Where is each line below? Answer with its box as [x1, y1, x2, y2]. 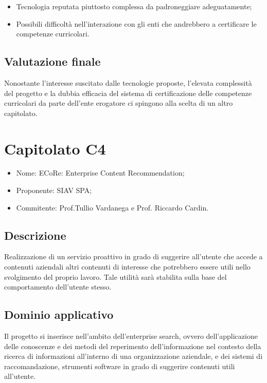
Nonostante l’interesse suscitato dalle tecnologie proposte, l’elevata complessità [4, 77, 252, 88]
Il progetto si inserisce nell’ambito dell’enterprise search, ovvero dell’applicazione [4, 331, 258, 341]
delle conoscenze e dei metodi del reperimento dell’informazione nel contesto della [4, 340, 261, 351]
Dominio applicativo [4, 307, 114, 322]
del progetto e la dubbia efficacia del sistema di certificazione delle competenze [4, 87, 252, 98]
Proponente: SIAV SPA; [16, 185, 92, 196]
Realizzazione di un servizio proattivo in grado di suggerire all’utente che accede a [4, 251, 263, 262]
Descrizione [4, 227, 66, 243]
